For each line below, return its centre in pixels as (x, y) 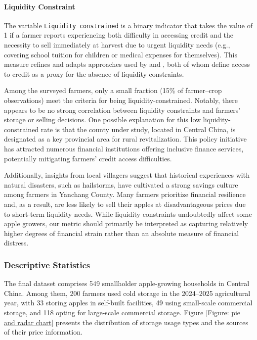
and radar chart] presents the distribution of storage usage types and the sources (126, 322)
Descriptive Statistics (47, 265)
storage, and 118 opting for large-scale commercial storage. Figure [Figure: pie (122, 312)
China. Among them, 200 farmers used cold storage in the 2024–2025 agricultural (127, 293)
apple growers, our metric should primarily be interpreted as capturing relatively (126, 223)
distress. (16, 243)
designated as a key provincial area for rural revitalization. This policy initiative (125, 139)
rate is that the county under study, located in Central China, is (138, 129)
